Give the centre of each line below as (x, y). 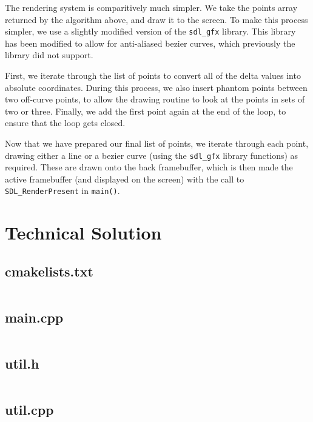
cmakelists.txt (49, 271)
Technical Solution (83, 233)
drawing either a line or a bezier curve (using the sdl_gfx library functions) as (152, 155)
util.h (22, 363)
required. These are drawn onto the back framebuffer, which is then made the (149, 167)
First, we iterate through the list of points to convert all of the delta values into (153, 75)
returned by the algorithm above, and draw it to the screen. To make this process (156, 19)
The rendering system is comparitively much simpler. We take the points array (151, 7)
